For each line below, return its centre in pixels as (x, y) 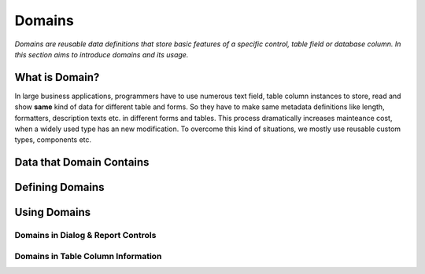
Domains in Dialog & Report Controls (85, 236)
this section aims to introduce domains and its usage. (102, 54)
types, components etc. (53, 140)
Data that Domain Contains (82, 162)
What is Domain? (57, 77)
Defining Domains (59, 187)
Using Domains (53, 212)
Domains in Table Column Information (88, 256)
